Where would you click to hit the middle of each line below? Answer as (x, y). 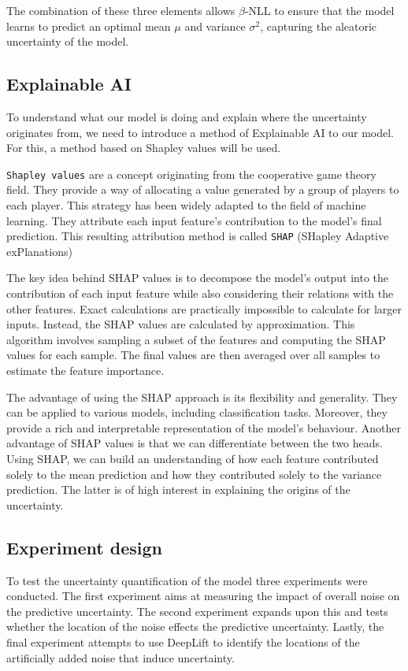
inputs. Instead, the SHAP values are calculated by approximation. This (181, 324)
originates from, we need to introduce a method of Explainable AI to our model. (200, 132)
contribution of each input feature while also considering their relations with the (200, 293)
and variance (215, 26)
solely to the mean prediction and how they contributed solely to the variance (194, 474)
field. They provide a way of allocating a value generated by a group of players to (203, 189)
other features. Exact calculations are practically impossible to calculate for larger (204, 308)
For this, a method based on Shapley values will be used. (144, 148)
